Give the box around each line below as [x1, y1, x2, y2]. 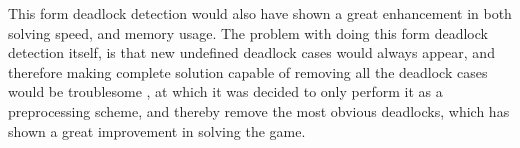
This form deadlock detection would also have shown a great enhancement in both [8, 3, 512, 23]
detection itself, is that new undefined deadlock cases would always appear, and [8, 42, 495, 63]
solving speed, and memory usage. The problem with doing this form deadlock [8, 22, 488, 43]
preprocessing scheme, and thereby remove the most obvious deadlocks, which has [8, 100, 510, 121]
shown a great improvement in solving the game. [8, 120, 306, 141]
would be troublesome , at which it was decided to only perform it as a [8, 81, 443, 102]
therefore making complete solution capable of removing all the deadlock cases [8, 61, 488, 82]
